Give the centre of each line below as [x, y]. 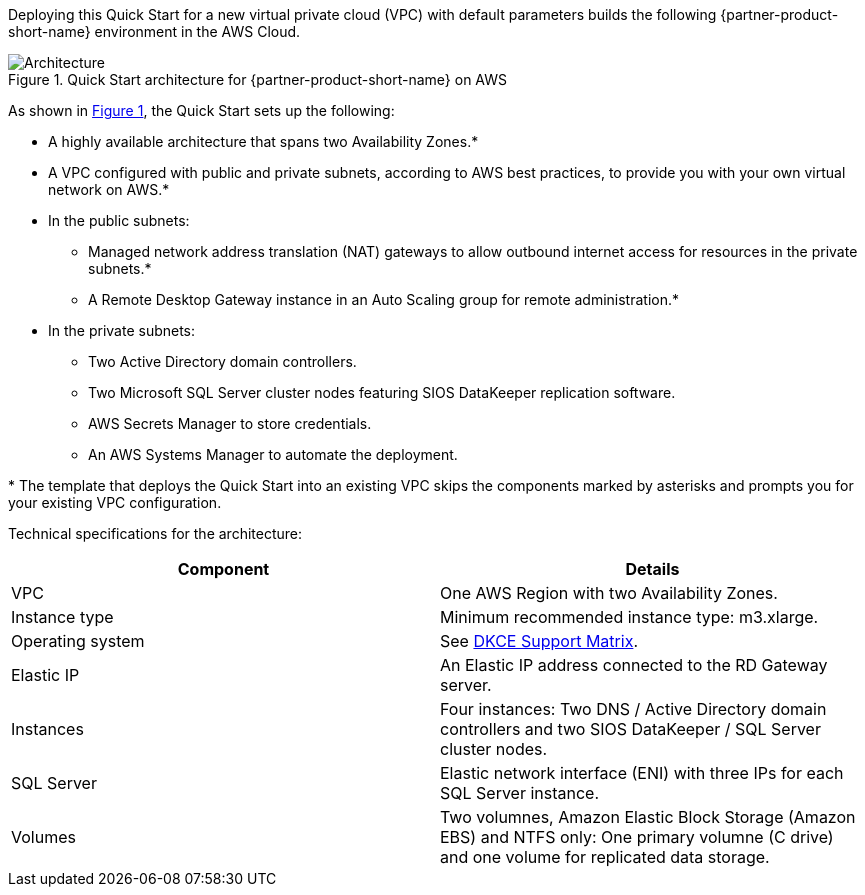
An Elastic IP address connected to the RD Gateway [634, 665]
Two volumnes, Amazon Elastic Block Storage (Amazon [648, 817]
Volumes [43, 837]
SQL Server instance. [520, 793]
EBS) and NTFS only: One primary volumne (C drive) [637, 837]
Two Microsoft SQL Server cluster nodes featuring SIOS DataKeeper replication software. [382, 392]
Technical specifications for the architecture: [155, 533]
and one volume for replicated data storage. [605, 857]
